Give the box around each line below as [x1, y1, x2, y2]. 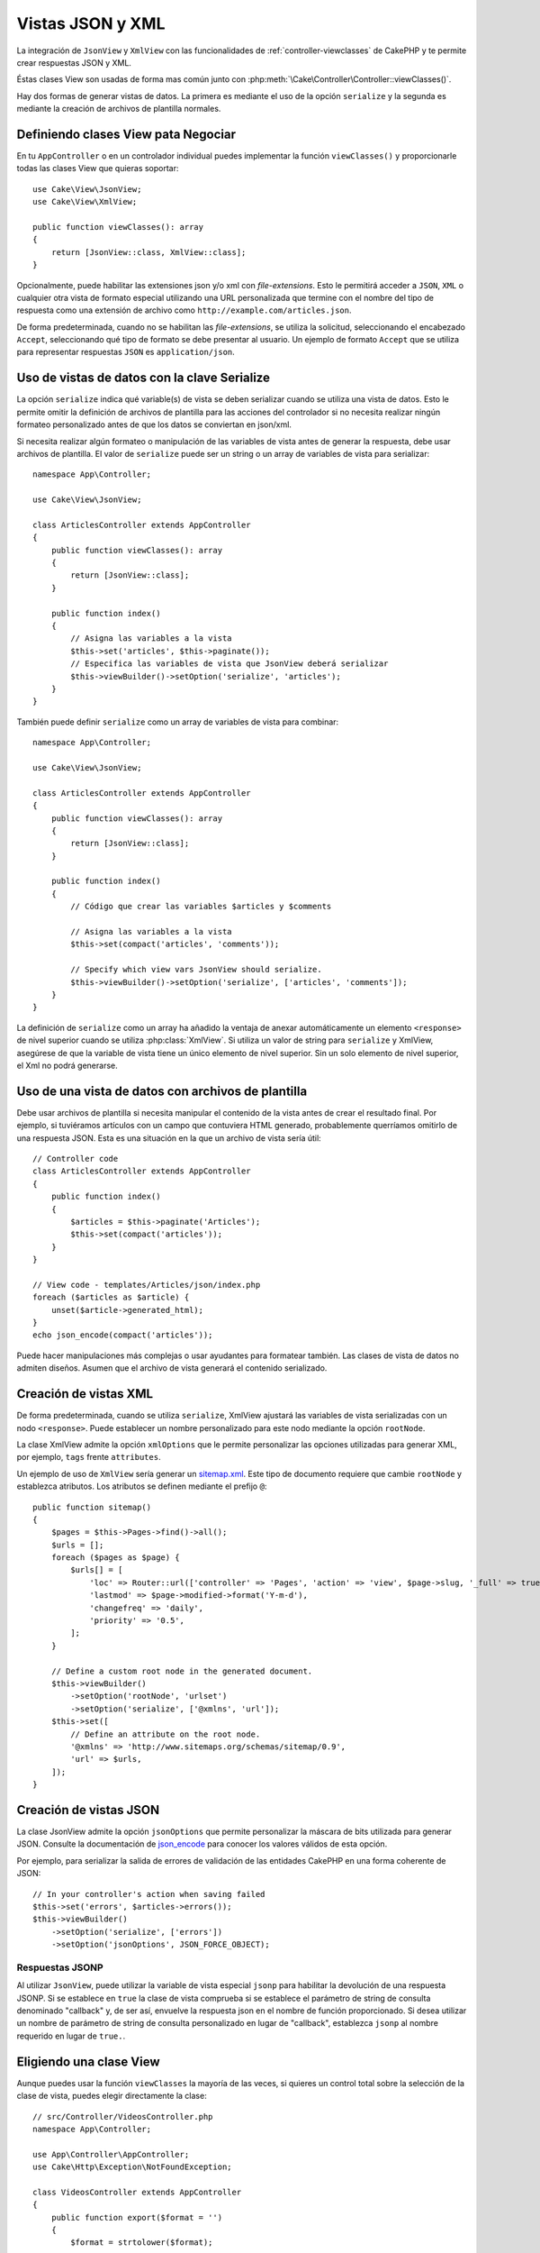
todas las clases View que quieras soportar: [16, 163, 179, 174]
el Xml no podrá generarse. [16, 1060, 119, 1071]
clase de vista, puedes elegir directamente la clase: [16, 2091, 207, 2102]
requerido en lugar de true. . [16, 2030, 126, 2041]
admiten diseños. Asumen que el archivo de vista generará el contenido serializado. [16, 1363, 328, 1373]
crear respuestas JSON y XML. [16, 57, 132, 68]
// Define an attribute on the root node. [70, 1729, 261, 1739]
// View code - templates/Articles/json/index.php [32, 1280, 261, 1290]
